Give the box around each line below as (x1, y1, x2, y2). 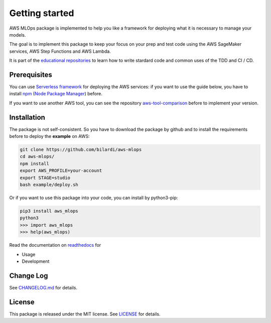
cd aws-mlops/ (20, 153, 55, 159)
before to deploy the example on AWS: (9, 133, 90, 139)
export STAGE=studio (20, 175, 70, 181)
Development (22, 258, 50, 264)
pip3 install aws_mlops (20, 208, 79, 214)
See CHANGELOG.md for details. (9, 284, 78, 290)
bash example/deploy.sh (20, 182, 79, 188)
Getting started (9, 8, 74, 19)
